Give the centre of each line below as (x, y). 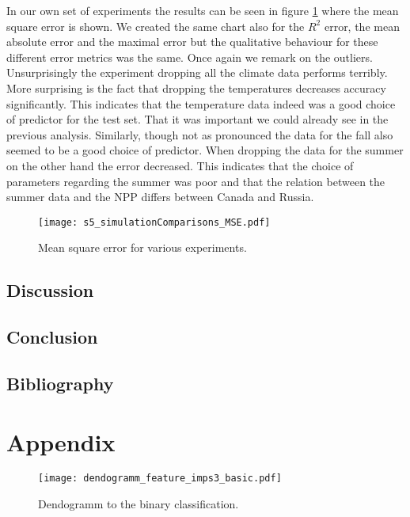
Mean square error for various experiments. (142, 247)
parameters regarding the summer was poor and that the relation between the (196, 181)
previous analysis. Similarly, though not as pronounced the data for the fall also (200, 134)
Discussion (50, 290)
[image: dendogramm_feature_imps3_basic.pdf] (160, 479)
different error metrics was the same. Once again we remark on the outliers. (190, 57)
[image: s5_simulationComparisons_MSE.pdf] (154, 222)
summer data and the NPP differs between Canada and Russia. (160, 197)
